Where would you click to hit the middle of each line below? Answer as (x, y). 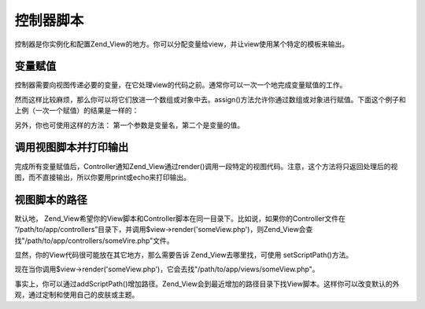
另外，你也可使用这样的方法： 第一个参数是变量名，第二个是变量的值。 (129, 125)
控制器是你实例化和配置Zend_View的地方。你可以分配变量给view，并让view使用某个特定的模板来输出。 (182, 44)
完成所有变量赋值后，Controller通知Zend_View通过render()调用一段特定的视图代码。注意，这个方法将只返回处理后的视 (206, 166)
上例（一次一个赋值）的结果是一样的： (77, 111)
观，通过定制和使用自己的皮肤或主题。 (77, 295)
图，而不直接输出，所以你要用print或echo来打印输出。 (103, 177)
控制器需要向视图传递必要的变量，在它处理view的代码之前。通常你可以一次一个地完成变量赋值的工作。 (181, 85)
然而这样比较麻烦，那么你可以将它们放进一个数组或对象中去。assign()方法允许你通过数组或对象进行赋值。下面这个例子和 (211, 99)
